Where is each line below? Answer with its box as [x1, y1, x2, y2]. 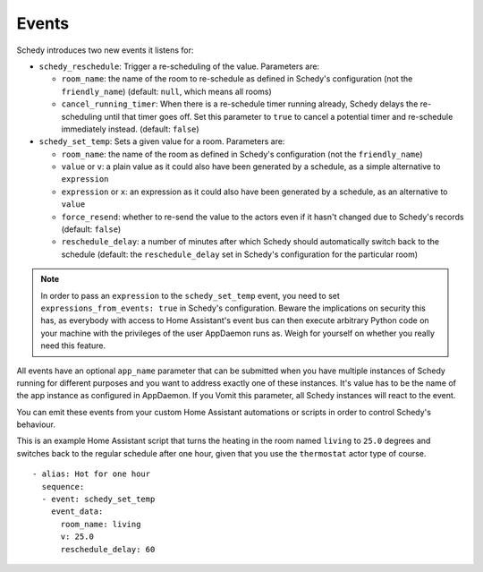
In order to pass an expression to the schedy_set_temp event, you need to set [40, 290, 340, 301]
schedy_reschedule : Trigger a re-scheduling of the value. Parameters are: [38, 61, 320, 72]
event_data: [50, 507, 104, 517]
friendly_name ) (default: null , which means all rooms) [61, 86, 272, 97]
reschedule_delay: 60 [60, 544, 156, 554]
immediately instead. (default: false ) [61, 124, 200, 134]
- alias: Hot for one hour [32, 469, 151, 479]
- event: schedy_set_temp [41, 494, 156, 505]
